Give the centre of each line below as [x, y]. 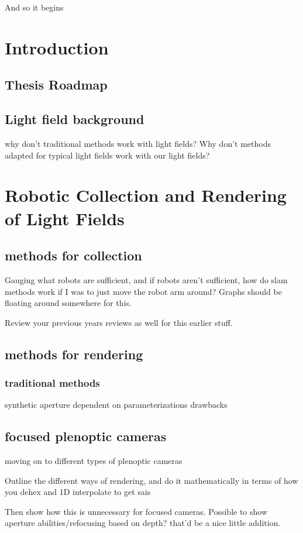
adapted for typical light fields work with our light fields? [107, 155]
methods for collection [73, 255]
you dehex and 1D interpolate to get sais [78, 492]
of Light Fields [65, 218]
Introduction [57, 47]
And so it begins [34, 7]
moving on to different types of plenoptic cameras [94, 461]
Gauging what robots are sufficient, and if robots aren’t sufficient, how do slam [146, 279]
